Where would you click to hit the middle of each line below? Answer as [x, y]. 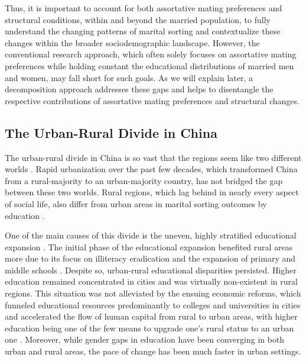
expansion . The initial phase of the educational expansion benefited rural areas [149, 246]
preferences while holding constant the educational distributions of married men [149, 65]
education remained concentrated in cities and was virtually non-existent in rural [151, 281]
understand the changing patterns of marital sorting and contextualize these [143, 31]
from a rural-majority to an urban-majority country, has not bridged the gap [144, 180]
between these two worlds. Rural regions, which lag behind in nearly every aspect [152, 192]
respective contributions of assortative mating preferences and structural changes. [152, 100]
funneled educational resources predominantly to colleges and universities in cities [153, 304]
